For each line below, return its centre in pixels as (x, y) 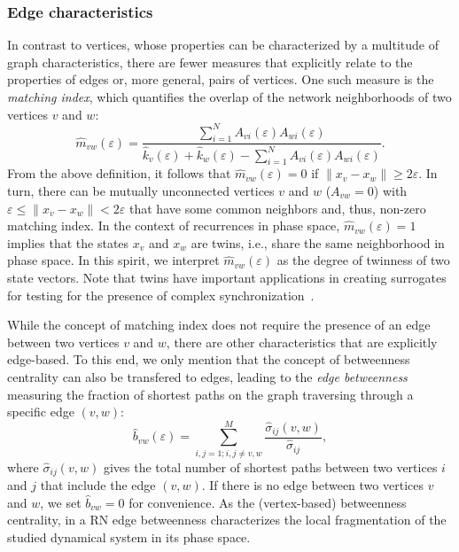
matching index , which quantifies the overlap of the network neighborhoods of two (229, 97)
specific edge (41, 412)
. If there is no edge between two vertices (312, 485)
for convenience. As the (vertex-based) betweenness (268, 502)
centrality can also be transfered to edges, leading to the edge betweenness (207, 376)
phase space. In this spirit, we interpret (113, 260)
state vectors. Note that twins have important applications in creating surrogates (227, 277)
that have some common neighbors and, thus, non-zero (278, 208)
